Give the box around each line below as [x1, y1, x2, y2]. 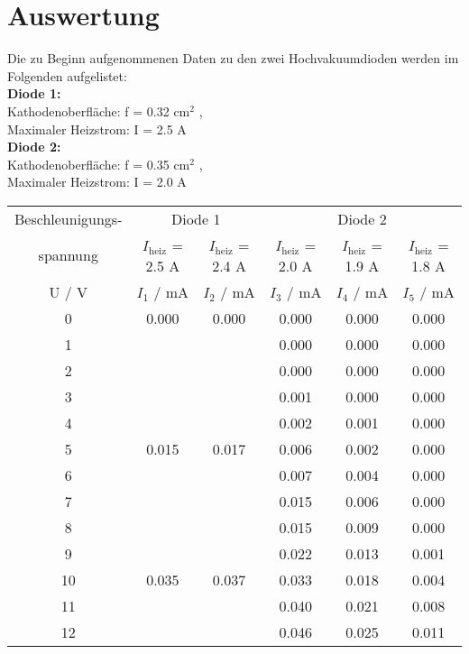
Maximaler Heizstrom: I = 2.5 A [7, 119, 187, 138]
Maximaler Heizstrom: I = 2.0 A [7, 172, 187, 191]
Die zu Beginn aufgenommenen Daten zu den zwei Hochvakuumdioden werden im [7, 49, 459, 68]
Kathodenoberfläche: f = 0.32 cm [7, 101, 190, 120]
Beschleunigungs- [14, 207, 123, 229]
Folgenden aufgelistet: [7, 66, 127, 85]
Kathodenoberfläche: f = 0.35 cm [7, 154, 190, 173]
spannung [38, 244, 98, 266]
